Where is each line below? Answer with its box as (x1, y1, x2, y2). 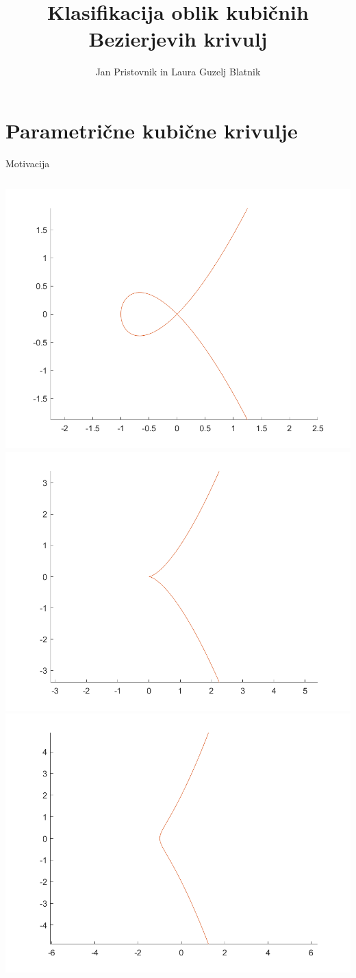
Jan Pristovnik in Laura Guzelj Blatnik (95, 64, 261, 79)
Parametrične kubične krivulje (5, 116, 298, 144)
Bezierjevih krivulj (88, 25, 268, 53)
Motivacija (5, 156, 50, 170)
